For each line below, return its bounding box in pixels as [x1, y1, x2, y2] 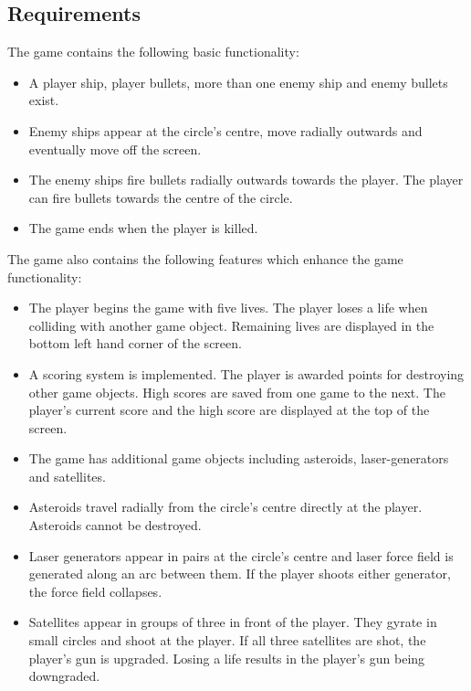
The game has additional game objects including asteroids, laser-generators [28, 449, 449, 468]
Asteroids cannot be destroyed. [28, 516, 202, 535]
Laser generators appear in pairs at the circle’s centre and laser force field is [28, 546, 454, 565]
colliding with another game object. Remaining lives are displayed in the [28, 315, 434, 335]
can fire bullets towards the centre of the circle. [28, 187, 293, 207]
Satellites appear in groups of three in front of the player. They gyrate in [28, 612, 437, 632]
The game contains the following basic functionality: [7, 42, 299, 61]
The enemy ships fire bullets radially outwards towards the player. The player [28, 170, 464, 189]
